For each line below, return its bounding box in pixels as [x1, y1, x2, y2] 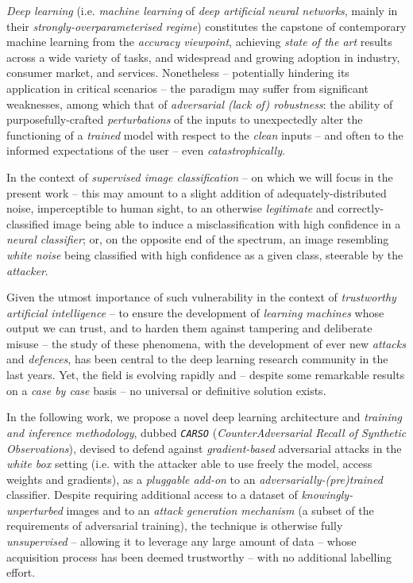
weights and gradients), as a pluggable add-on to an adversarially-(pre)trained [6, 470, 383, 487]
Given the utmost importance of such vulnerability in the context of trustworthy [6, 289, 396, 305]
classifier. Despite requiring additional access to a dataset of [6, 486, 298, 503]
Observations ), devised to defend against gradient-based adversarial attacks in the [6, 439, 402, 456]
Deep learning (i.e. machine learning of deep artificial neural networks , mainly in [6, 2, 398, 18]
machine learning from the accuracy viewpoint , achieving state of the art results [6, 33, 392, 50]
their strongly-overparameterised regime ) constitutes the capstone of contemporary [6, 17, 407, 34]
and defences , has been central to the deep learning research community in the [6, 351, 388, 367]
